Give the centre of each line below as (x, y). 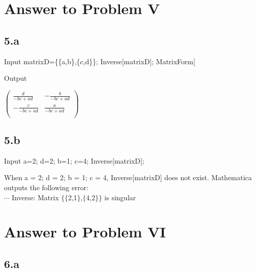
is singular (120, 197)
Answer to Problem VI (85, 232)
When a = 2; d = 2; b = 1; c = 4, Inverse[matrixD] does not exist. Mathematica (128, 177)
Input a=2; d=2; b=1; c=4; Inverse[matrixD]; (74, 160)
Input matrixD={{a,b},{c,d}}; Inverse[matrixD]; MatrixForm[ (100, 61)
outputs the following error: (46, 187)
